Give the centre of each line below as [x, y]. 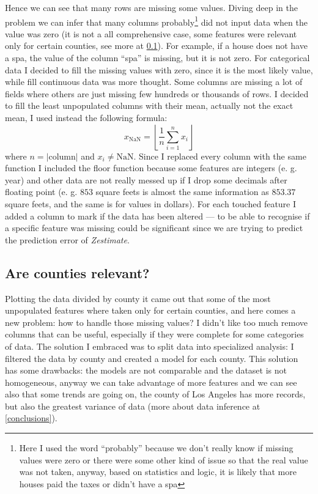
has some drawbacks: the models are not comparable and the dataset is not [146, 370]
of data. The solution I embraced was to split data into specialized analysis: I [150, 346]
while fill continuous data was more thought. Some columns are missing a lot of [154, 82]
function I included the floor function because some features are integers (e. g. [151, 168]
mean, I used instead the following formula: [86, 117]
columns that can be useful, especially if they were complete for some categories [154, 334]
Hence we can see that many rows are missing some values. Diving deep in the [151, 7]
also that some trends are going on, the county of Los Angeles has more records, [155, 394]
